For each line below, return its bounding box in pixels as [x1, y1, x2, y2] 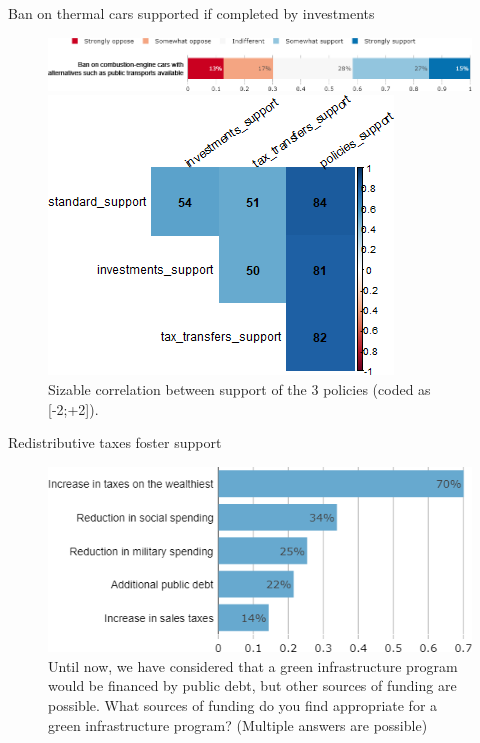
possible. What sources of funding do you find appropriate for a [48, 695, 438, 716]
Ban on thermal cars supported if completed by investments [8, 3, 375, 23]
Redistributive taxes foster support [8, 432, 222, 453]
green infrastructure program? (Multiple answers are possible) [48, 714, 428, 735]
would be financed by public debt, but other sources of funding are [48, 675, 457, 696]
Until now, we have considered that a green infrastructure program [48, 655, 458, 676]
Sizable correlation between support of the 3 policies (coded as [48, 379, 431, 400]
